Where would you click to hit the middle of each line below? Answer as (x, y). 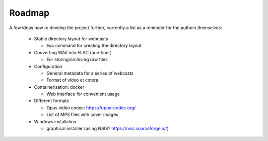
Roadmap (29, 13)
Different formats (51, 101)
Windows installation (55, 121)
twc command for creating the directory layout (94, 46)
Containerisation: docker (59, 87)
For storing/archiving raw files (77, 60)
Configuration (48, 66)
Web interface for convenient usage (83, 94)
